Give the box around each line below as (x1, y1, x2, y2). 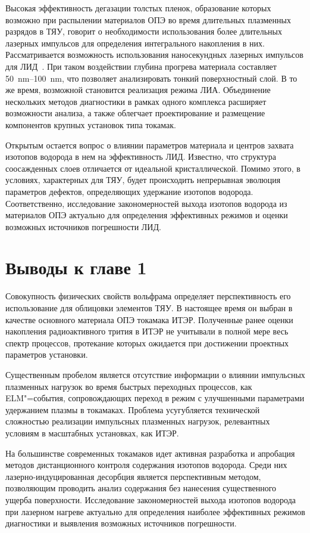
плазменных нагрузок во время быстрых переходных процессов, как (5, 380, 252, 392)
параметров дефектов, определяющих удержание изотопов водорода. (5, 185, 253, 197)
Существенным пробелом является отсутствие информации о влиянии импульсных (5, 368, 305, 380)
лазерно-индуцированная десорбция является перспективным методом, (5, 470, 261, 482)
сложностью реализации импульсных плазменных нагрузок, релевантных (5, 415, 270, 427)
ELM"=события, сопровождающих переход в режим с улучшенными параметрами (5, 392, 305, 404)
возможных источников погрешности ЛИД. (5, 220, 161, 233)
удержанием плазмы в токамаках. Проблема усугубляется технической (5, 403, 260, 416)
